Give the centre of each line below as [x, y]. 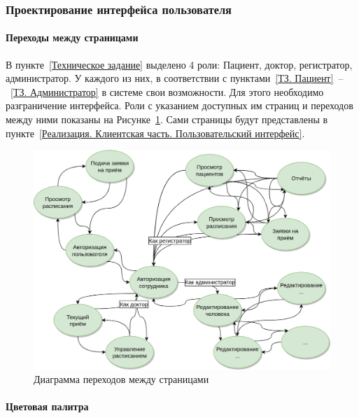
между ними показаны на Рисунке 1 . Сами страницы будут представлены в [167, 119]
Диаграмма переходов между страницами [121, 379]
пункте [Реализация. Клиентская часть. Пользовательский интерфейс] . [155, 133]
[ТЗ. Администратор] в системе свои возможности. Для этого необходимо [167, 91]
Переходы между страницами [72, 37]
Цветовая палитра [47, 406]
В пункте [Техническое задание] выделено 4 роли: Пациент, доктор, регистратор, [179, 64]
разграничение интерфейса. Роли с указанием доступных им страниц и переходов [179, 105]
